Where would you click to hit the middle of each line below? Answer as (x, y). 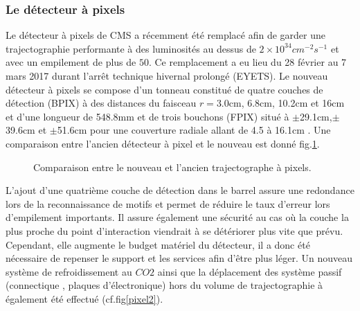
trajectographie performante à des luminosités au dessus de (131, 48)
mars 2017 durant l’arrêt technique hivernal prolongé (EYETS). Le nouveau (167, 75)
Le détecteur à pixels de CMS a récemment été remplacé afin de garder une (165, 35)
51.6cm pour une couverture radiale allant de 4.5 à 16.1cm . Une (194, 130)
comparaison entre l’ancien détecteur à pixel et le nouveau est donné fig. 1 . (163, 143)
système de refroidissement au (69, 271)
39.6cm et (26, 130)
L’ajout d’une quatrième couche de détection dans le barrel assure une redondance (180, 190)
